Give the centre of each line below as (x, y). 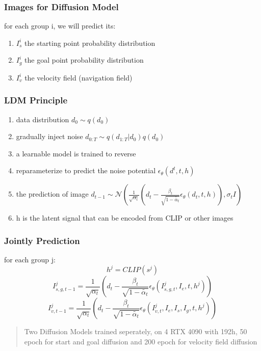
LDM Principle (36, 100)
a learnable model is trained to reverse (76, 153)
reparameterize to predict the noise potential (86, 170)
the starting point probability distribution (90, 43)
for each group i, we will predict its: (60, 26)
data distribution (43, 119)
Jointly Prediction (42, 240)
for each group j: (30, 260)
